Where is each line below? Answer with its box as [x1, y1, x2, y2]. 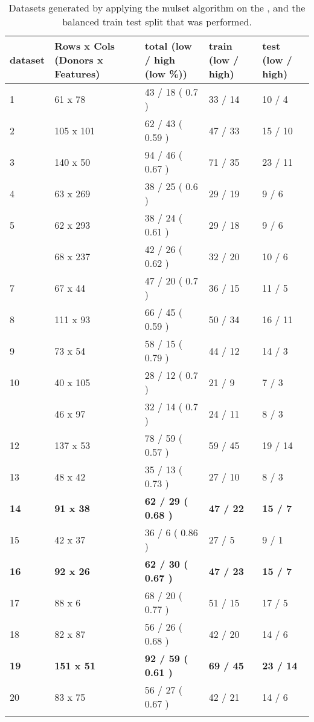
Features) [54, 67, 100, 80]
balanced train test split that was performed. [62, 15, 252, 28]
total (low [144, 39, 192, 53]
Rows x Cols [54, 39, 115, 53]
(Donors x [54, 53, 103, 67]
